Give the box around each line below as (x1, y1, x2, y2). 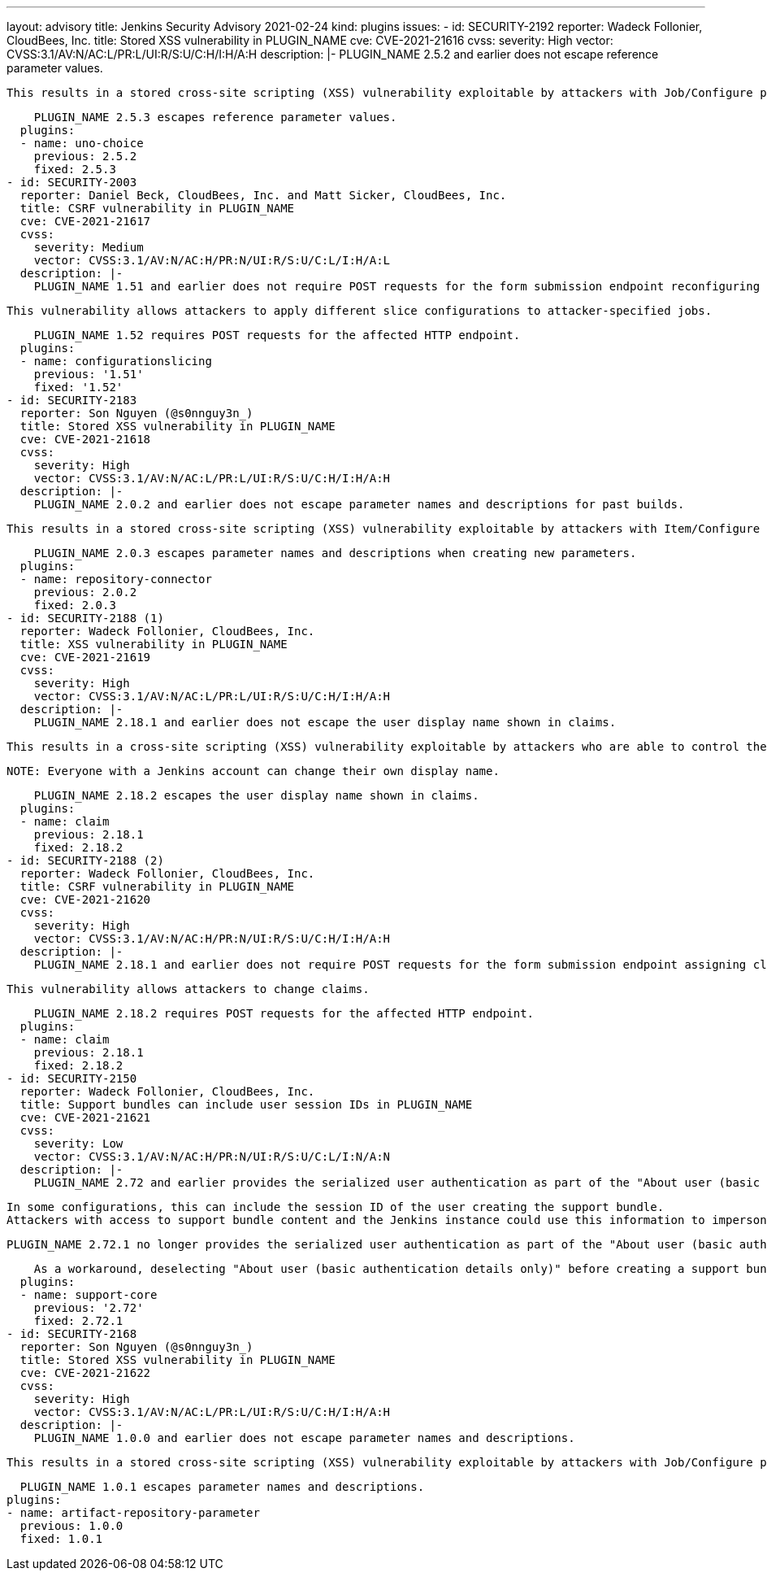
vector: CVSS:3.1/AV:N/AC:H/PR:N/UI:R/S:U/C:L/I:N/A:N (33, 1150, 391, 1163)
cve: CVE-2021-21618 (19, 433, 151, 446)
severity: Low (33, 1137, 123, 1150)
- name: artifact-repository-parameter (6, 1506, 260, 1519)
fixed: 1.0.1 (19, 1532, 103, 1545)
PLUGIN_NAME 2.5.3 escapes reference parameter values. (33, 111, 397, 124)
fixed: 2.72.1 (33, 1314, 123, 1327)
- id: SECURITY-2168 (6, 1327, 137, 1340)
